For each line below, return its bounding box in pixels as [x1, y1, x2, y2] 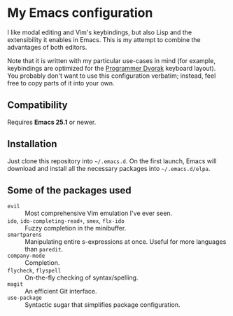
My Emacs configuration [7, 5, 153, 21]
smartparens [7, 231, 42, 239]
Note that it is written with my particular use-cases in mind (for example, [7, 56, 216, 64]
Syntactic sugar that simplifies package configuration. [24, 301, 181, 309]
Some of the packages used [7, 184, 132, 196]
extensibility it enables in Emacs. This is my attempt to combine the [7, 35, 201, 43]
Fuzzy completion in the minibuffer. [24, 224, 127, 233]
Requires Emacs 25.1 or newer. [7, 118, 97, 126]
